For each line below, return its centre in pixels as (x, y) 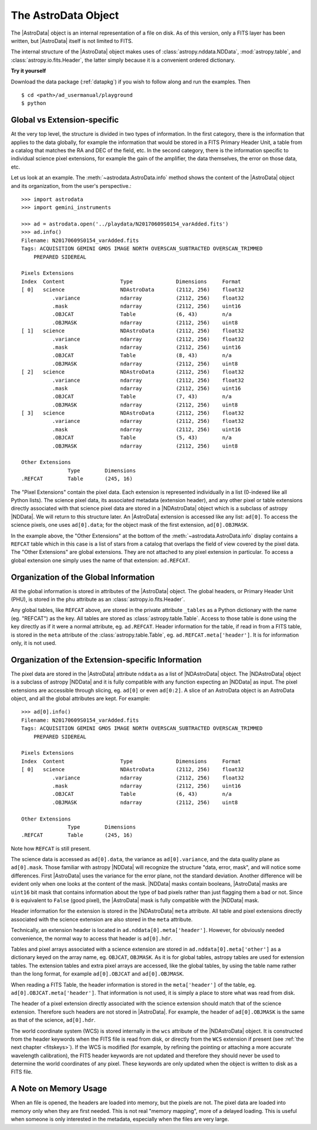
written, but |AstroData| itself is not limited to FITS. (72, 41)
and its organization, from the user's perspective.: (71, 186)
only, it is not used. (34, 643)
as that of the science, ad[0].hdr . (53, 1020)
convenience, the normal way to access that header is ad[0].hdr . (92, 938)
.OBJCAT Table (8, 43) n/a (142, 356)
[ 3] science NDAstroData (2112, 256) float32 (133, 413)
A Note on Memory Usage (59, 1089)
